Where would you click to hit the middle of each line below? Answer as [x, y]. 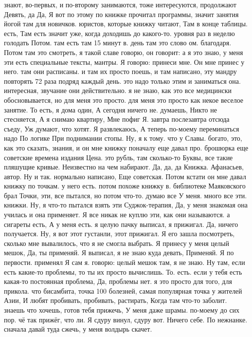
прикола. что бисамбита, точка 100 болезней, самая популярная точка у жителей [123, 290]
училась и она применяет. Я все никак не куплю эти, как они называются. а [117, 215]
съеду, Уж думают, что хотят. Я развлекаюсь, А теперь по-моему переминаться [122, 128]
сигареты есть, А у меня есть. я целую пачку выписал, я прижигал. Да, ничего [121, 224]
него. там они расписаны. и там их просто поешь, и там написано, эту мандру [120, 71]
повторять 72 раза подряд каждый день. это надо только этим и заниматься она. [122, 81]
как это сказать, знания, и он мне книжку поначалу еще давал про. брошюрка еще [126, 147]
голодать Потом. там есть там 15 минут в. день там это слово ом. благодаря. [118, 43]
